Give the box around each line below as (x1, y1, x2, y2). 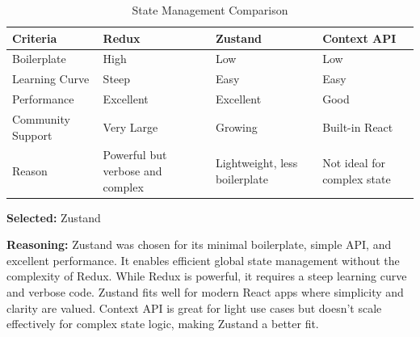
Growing (215, 118, 258, 135)
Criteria (12, 29, 57, 46)
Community (12, 110, 70, 127)
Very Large (103, 118, 158, 135)
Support (12, 126, 52, 143)
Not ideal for (322, 154, 385, 171)
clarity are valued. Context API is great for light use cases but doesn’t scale (6, 299, 382, 316)
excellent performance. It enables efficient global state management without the (6, 251, 400, 268)
